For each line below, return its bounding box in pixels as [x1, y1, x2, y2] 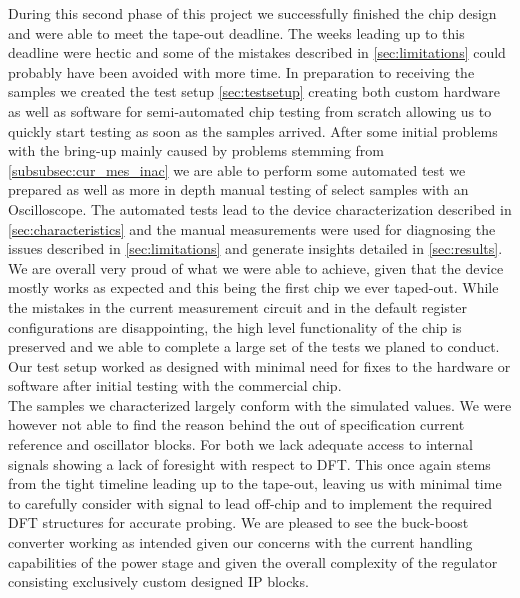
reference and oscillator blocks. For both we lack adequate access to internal [8, 434, 473, 455]
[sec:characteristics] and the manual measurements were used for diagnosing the [8, 218, 496, 239]
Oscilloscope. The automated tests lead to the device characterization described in [8, 198, 512, 219]
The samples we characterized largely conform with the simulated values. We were [8, 394, 512, 415]
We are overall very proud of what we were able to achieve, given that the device [8, 257, 504, 278]
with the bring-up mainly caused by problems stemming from [8, 140, 385, 161]
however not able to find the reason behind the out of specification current [8, 414, 465, 435]
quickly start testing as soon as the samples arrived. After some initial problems [8, 120, 498, 141]
